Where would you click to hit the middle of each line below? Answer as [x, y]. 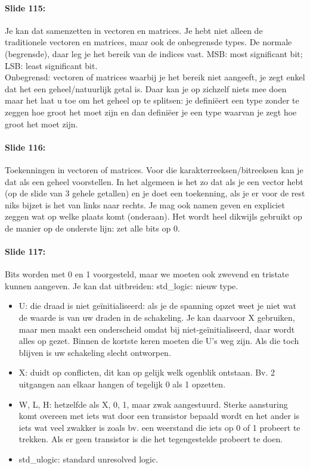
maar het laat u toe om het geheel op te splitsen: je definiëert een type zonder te [152, 100]
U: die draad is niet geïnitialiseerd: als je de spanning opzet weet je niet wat [157, 306]
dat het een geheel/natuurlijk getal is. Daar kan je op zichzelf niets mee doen [146, 88]
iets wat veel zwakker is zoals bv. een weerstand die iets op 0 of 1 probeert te [159, 427]
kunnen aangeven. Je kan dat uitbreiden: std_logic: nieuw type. [122, 285]
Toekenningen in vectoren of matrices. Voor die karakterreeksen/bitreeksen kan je [154, 169]
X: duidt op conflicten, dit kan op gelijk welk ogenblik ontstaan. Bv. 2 [147, 372]
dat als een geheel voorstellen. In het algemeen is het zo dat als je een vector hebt [154, 181]
